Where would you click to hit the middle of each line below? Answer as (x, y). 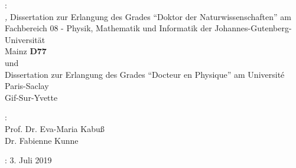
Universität (25, 39)
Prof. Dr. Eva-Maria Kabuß (55, 128)
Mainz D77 (26, 51)
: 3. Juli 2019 (28, 160)
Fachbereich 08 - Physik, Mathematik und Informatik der (108, 28)
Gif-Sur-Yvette (31, 97)
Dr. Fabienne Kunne (42, 140)
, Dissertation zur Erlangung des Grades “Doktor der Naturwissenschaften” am (148, 16)
